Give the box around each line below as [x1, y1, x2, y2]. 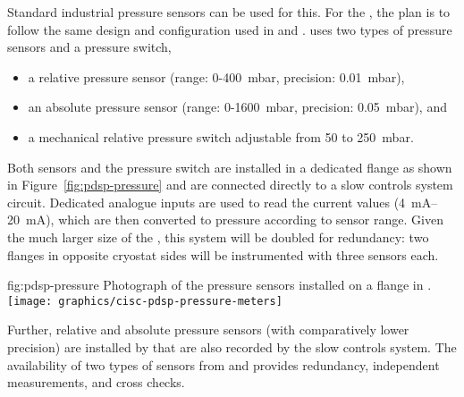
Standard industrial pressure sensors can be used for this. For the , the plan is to [7, 3, 451, 21]
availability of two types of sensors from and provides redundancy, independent [7, 355, 440, 374]
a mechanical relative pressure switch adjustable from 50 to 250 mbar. [28, 127, 414, 146]
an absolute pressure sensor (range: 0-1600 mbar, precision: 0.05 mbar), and [28, 97, 447, 116]
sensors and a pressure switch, [7, 38, 172, 56]
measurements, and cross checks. [7, 373, 185, 392]
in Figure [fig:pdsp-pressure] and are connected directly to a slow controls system [7, 175, 453, 194]
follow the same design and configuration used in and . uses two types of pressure [7, 20, 452, 38]
